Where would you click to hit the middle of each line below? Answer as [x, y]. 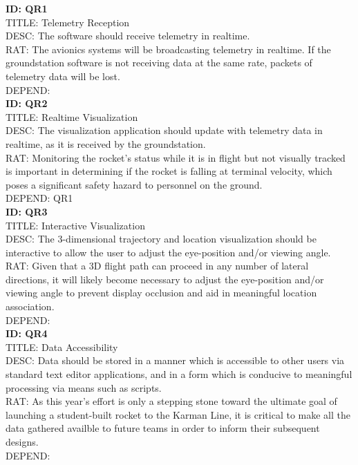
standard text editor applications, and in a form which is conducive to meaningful [179, 374]
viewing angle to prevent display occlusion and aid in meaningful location [161, 293]
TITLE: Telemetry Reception [68, 22]
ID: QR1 [27, 8]
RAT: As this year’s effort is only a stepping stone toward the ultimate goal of [171, 401]
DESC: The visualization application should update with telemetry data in [164, 130]
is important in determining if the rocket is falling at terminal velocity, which [169, 171]
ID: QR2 [27, 103]
